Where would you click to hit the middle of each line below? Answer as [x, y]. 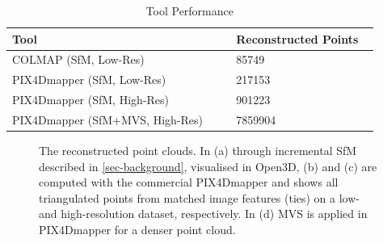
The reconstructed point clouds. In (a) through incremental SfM [198, 151]
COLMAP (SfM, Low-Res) [78, 59]
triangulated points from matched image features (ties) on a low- [199, 197]
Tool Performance [189, 10]
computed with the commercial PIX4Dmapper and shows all [189, 182]
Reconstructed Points [297, 38]
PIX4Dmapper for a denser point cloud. [137, 230]
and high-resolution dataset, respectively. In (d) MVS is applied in [203, 214]
